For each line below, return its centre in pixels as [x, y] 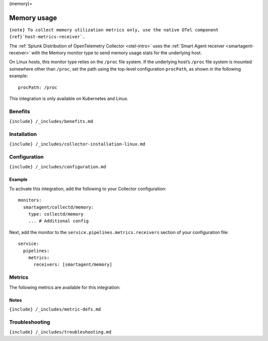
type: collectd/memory [56, 214]
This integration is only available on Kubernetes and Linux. [69, 99]
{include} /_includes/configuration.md [58, 167]
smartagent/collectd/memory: [59, 207]
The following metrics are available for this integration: [65, 287]
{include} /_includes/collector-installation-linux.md [77, 144]
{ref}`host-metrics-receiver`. [47, 37]
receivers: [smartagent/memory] [73, 265]
